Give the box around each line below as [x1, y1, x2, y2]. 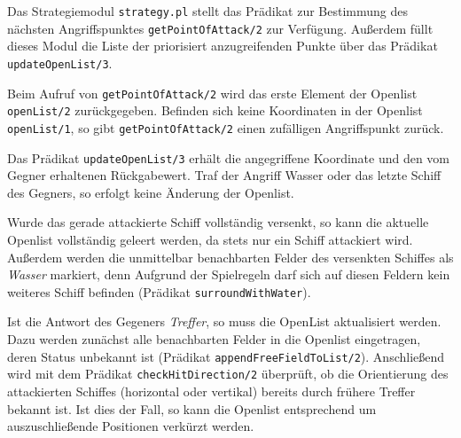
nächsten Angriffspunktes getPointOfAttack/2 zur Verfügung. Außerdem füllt [7, 19, 434, 37]
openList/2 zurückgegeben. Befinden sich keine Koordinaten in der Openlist [7, 101, 423, 120]
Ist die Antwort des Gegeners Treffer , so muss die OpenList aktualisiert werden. [7, 312, 441, 331]
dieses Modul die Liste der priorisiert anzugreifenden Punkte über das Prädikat [7, 36, 438, 55]
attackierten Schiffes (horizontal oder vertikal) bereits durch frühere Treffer [7, 381, 416, 400]
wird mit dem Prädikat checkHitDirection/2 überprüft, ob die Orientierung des [7, 364, 449, 383]
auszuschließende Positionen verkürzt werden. [7, 417, 254, 435]
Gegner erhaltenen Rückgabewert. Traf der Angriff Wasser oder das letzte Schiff [7, 166, 441, 184]
